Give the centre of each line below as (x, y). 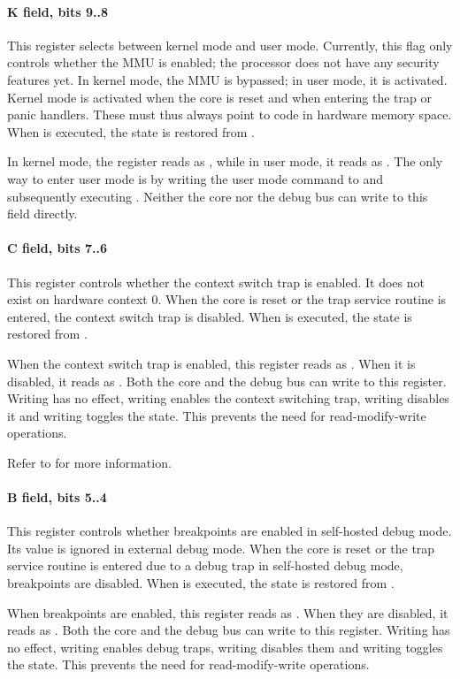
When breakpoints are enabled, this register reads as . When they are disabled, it (228, 612)
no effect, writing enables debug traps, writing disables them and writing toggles (225, 647)
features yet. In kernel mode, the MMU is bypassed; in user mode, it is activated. (227, 79)
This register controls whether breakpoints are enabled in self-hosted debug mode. (230, 531)
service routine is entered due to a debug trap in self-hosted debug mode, (205, 565)
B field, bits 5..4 (57, 497)
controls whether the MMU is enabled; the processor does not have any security (223, 62)
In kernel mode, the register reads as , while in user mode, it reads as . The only (225, 161)
